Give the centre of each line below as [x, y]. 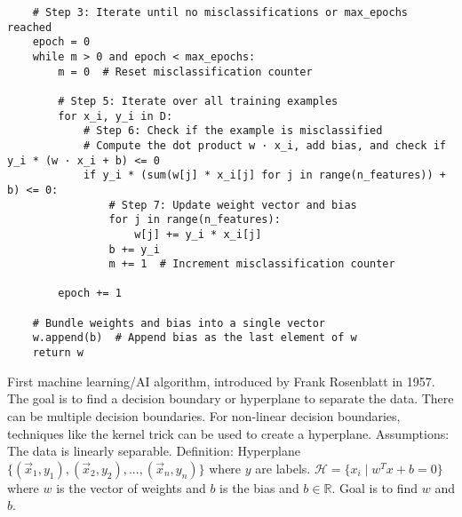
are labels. [283, 468]
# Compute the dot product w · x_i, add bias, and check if [264, 145]
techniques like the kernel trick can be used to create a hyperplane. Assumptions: [228, 433]
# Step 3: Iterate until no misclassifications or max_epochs [220, 12]
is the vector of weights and [131, 487]
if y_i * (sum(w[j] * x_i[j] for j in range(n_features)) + [264, 175]
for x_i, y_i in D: [115, 116]
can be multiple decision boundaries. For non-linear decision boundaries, [204, 415]
